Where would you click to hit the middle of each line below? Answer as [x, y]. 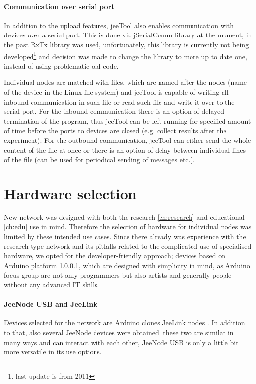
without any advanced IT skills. [52, 285]
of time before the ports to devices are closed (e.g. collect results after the [115, 130]
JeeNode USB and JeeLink [51, 304]
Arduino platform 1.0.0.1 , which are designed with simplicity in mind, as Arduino [127, 265]
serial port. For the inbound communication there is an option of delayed [114, 111]
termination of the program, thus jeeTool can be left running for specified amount [128, 121]
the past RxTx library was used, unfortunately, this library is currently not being [127, 44]
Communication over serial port [59, 6]
